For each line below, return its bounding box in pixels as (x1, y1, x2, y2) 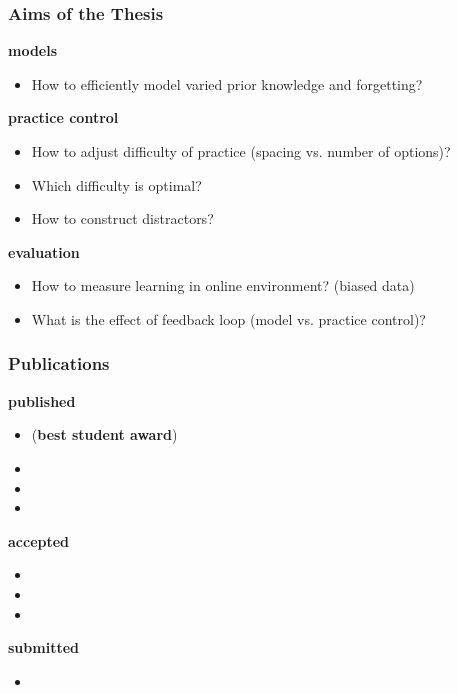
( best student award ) (31, 424, 178, 445)
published (8, 390, 76, 411)
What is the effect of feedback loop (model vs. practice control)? (31, 308, 426, 329)
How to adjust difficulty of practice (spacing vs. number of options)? (31, 141, 451, 161)
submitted (8, 637, 79, 658)
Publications (8, 351, 110, 376)
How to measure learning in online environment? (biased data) (31, 275, 415, 296)
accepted (8, 530, 70, 551)
